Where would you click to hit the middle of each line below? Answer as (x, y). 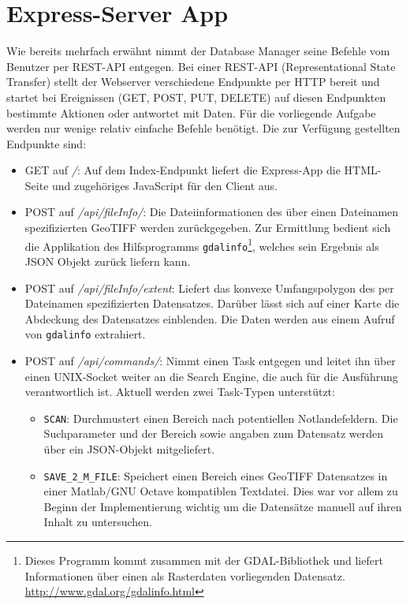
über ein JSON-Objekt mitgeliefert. (129, 449)
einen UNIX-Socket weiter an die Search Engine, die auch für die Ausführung (211, 376)
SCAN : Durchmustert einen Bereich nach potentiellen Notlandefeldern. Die (221, 418)
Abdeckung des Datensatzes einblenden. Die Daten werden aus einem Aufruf (210, 318)
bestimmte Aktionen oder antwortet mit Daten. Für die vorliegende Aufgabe (191, 112)
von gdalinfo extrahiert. (85, 334)
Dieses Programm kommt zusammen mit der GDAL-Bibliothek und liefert (204, 560)
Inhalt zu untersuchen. (98, 522)
